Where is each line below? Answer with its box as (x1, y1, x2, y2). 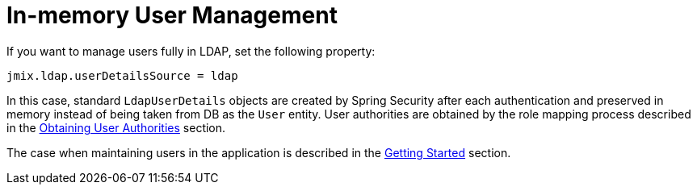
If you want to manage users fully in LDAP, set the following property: (6, 44, 376, 58)
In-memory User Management (6, 2, 338, 29)
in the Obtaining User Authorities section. (6, 120, 226, 135)
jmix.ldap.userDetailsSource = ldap (6, 69, 238, 82)
